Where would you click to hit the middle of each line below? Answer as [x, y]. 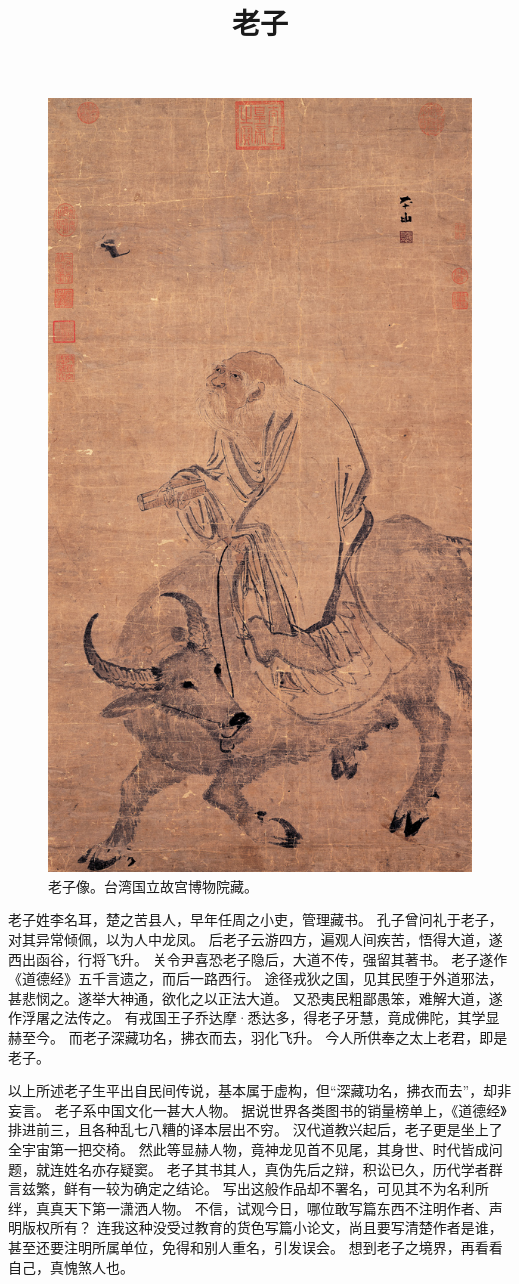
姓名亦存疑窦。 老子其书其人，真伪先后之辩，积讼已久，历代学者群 [283, 1168]
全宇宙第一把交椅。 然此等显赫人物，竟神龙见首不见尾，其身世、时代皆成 [248, 1149]
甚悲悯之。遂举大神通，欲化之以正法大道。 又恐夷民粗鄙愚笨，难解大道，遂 [255, 997]
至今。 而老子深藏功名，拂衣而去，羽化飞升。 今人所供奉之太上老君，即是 [264, 1037]
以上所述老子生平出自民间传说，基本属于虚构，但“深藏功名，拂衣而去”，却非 [260, 1090]
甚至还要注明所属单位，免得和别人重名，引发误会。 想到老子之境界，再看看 [255, 1246]
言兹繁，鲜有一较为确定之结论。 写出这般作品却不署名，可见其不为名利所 [248, 1188]
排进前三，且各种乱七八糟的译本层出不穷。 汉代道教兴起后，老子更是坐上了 [255, 1129]
